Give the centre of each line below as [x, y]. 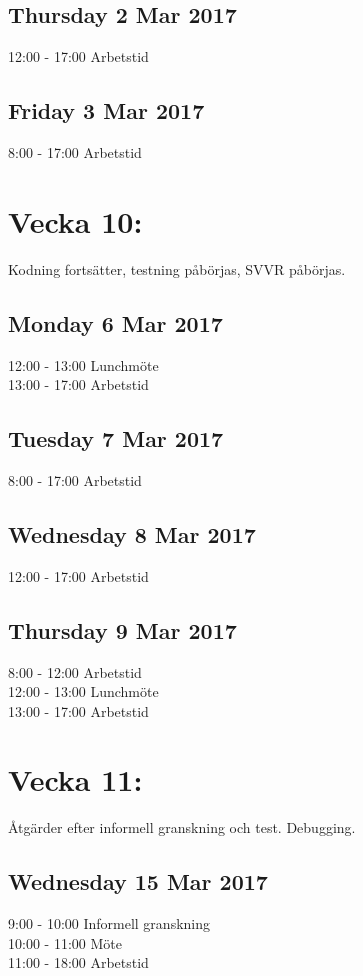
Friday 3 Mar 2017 [106, 110]
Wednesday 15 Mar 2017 [138, 881]
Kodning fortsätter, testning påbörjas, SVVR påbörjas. [177, 268]
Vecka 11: [75, 779]
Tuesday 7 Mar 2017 [116, 438]
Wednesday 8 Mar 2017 [132, 533]
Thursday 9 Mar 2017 [122, 629]
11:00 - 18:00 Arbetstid [78, 962]
